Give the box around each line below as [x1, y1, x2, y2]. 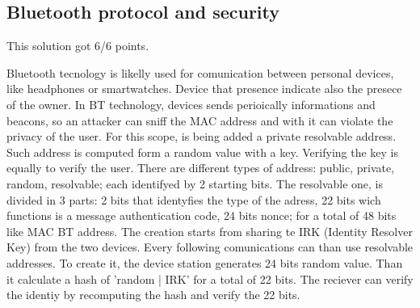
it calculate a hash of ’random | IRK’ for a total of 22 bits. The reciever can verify [6, 270, 414, 287]
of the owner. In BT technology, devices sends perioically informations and [6, 95, 376, 112]
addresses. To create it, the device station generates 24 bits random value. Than [6, 254, 403, 271]
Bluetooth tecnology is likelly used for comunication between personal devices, [6, 64, 394, 81]
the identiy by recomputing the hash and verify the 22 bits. [6, 286, 300, 303]
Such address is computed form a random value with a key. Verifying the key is [6, 143, 399, 160]
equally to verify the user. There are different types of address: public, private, [6, 159, 395, 176]
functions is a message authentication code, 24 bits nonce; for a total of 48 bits [6, 207, 397, 224]
